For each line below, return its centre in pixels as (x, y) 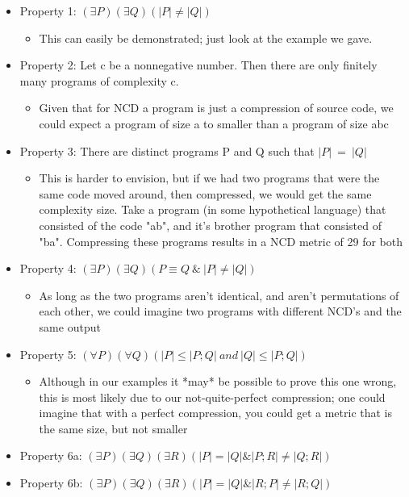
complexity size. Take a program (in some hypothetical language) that (213, 209)
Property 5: (48, 354)
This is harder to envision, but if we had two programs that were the (209, 178)
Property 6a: (51, 455)
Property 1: (48, 10)
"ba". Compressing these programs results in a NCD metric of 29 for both (221, 241)
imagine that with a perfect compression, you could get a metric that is (216, 413)
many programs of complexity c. (99, 80)
